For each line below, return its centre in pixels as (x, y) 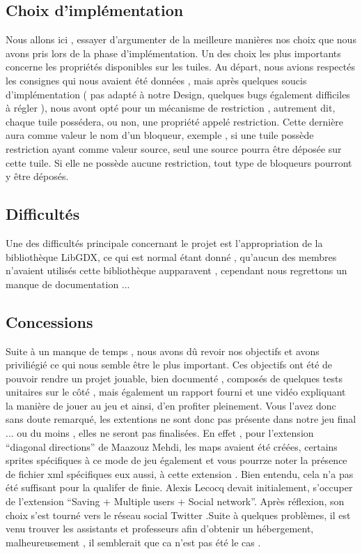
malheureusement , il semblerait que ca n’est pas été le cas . (133, 542)
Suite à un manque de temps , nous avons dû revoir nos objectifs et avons (163, 351)
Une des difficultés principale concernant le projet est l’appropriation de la (164, 242)
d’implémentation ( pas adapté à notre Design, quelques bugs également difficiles (178, 94)
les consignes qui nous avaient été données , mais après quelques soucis (156, 80)
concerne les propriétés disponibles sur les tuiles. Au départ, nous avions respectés (180, 67)
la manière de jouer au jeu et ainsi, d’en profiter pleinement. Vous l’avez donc (171, 405)
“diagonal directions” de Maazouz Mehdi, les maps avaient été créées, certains (172, 446)
